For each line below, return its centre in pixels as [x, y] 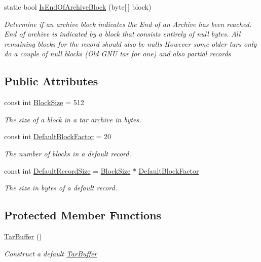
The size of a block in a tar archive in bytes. [73, 119]
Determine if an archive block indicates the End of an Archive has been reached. [128, 24]
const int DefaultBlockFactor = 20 [58, 136]
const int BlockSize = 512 [44, 102]
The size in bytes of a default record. [61, 188]
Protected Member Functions [83, 215]
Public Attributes [51, 81]
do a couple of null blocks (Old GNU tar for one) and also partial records [118, 54]
